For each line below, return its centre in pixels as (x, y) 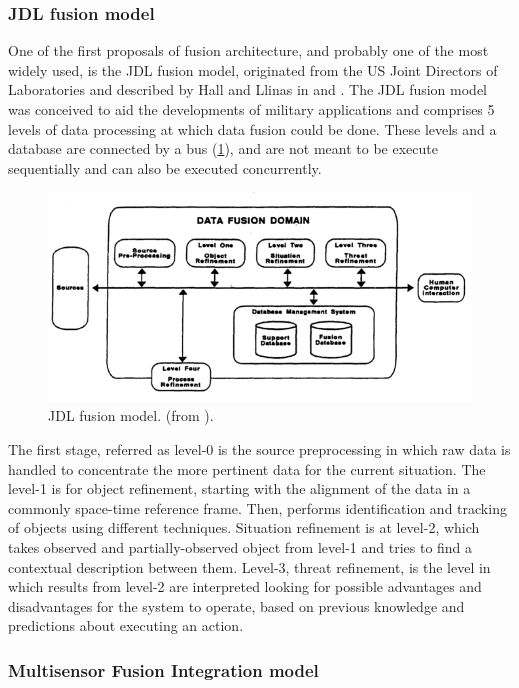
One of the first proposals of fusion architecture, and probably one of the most (248, 50)
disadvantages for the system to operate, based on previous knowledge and (236, 605)
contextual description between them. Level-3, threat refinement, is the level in (249, 566)
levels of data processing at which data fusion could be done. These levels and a (252, 128)
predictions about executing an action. (126, 625)
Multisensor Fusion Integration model (163, 669)
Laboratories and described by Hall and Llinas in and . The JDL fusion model (248, 89)
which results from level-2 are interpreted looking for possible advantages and (245, 586)
